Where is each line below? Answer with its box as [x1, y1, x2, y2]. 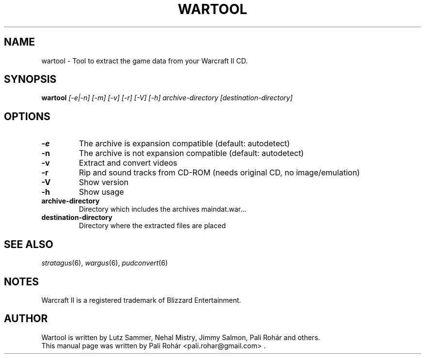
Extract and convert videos [79, 158, 178, 168]
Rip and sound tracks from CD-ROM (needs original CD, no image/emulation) [79, 168, 360, 178]
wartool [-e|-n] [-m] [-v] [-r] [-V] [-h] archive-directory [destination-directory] [41, 93, 293, 102]
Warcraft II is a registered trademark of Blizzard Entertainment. [41, 296, 241, 304]
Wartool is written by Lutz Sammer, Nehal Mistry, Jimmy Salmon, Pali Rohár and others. [41, 333, 320, 342]
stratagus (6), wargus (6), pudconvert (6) [41, 259, 168, 267]
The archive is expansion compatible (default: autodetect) [79, 139, 290, 149]
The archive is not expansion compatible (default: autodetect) [79, 148, 304, 158]
